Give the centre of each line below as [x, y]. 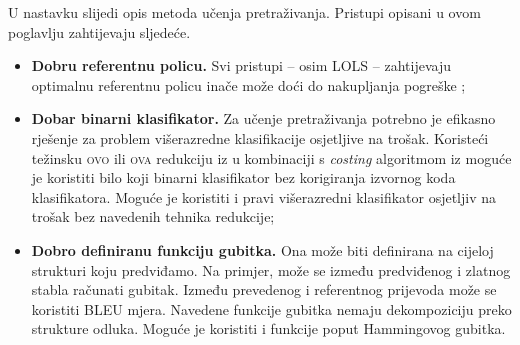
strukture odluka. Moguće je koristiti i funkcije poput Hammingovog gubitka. [268, 328]
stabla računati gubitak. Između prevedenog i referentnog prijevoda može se [264, 289]
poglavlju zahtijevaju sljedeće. [99, 31]
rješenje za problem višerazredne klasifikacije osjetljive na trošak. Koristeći [260, 137]
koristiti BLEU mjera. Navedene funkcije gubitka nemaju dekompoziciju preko [271, 308]
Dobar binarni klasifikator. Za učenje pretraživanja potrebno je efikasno [263, 118]
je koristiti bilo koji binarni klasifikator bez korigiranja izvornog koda [243, 177]
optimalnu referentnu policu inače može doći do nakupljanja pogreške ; [248, 84]
